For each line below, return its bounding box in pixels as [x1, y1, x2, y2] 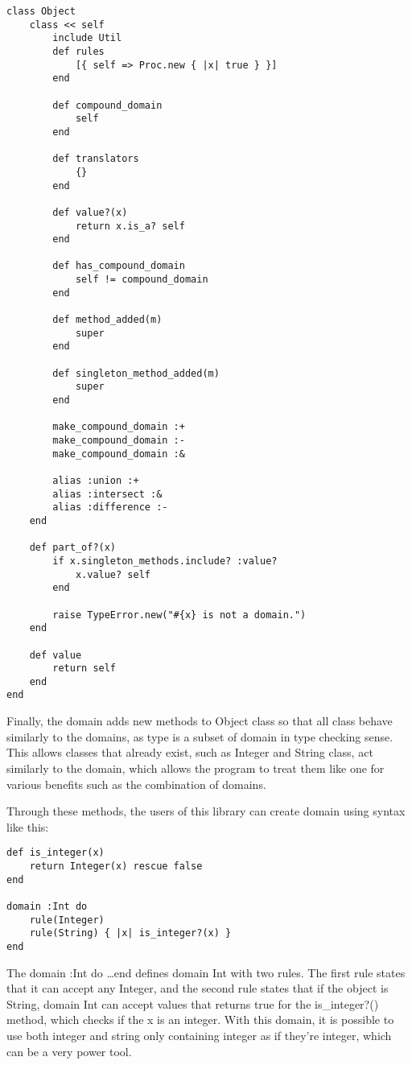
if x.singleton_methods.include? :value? [52, 555, 278, 567]
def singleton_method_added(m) [52, 367, 220, 379]
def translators [52, 153, 139, 165]
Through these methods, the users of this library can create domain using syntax [6, 803, 406, 819]
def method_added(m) [52, 314, 163, 326]
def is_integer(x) [6, 847, 105, 859]
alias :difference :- [52, 502, 168, 514]
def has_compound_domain [52, 260, 185, 272]
